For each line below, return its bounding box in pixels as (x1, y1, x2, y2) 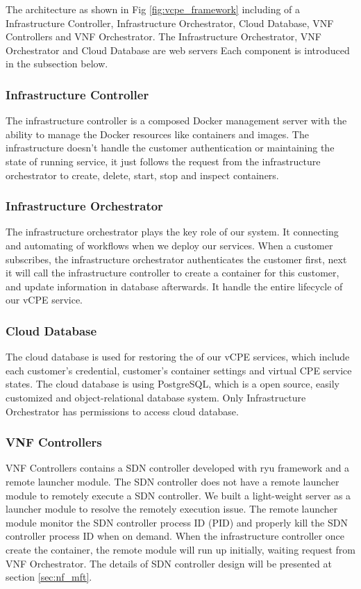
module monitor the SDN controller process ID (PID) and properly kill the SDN (6, 515, 348, 529)
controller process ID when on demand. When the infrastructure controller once (6, 529, 345, 543)
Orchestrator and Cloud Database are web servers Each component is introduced (6, 42, 350, 57)
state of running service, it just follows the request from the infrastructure (6, 154, 321, 168)
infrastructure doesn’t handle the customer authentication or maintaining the (6, 140, 335, 155)
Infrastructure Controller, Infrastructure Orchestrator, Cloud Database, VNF (6, 15, 334, 30)
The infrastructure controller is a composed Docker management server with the (6, 113, 347, 128)
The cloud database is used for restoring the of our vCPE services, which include (6, 349, 350, 364)
